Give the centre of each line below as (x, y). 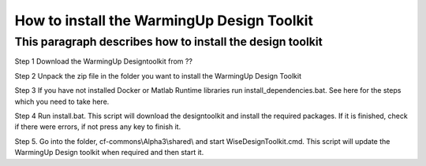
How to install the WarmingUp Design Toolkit (164, 20)
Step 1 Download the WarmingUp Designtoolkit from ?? (104, 61)
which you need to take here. (62, 101)
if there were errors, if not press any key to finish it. (98, 127)
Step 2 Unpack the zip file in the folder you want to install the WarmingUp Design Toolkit (158, 76)
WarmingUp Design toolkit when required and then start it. (109, 153)
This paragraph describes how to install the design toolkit (169, 42)
